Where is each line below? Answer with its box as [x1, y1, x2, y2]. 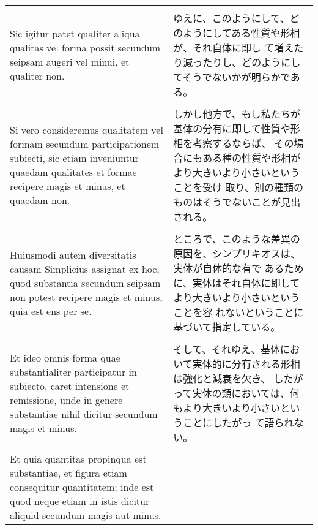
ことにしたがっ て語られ [183, 415, 294, 430]
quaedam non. [10, 193, 70, 207]
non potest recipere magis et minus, [10, 289, 163, 304]
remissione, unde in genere [10, 393, 123, 407]
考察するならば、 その [193, 136, 294, 150]
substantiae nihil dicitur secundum [10, 407, 158, 421]
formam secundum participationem [10, 137, 160, 151]
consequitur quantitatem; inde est [10, 480, 154, 494]
